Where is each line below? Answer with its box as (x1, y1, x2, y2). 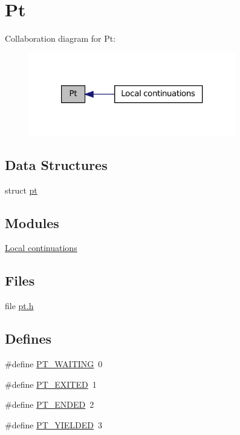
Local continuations (5, 241, 77, 254)
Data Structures (5, 155, 108, 174)
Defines (5, 329, 52, 348)
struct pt (5, 183, 37, 196)
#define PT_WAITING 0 (5, 358, 103, 370)
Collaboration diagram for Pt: (5, 32, 116, 45)
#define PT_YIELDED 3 (5, 418, 103, 431)
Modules (5, 213, 59, 232)
